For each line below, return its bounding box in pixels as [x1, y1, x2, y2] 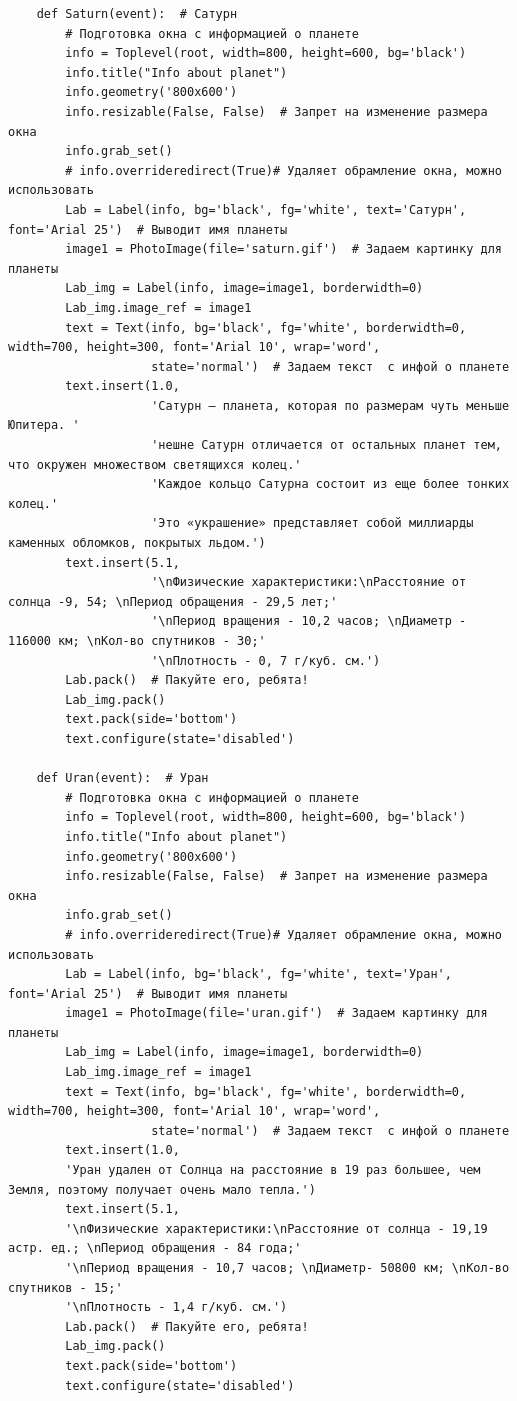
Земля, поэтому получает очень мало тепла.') [8, 1182, 316, 1197]
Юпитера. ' [8, 418, 80, 433]
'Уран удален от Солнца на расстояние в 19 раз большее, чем [65, 1163, 481, 1178]
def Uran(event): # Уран [36, 771, 209, 786]
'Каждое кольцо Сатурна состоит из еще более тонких [151, 477, 510, 492]
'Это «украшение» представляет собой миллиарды [151, 516, 474, 531]
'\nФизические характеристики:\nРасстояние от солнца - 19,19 [65, 1221, 488, 1236]
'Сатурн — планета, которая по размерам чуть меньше [151, 398, 510, 413]
